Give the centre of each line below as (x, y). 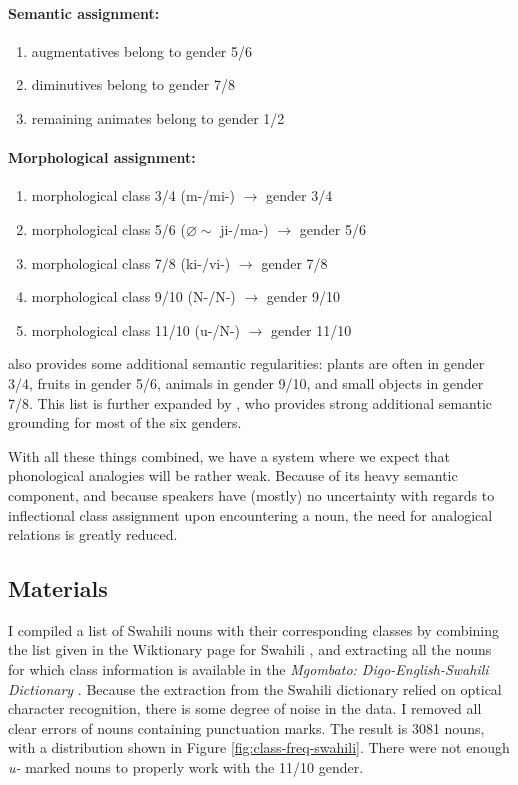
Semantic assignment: (84, 12)
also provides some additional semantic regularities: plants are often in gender (246, 363)
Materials (58, 588)
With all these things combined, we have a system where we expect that (229, 455)
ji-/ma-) (244, 228)
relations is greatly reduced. (93, 534)
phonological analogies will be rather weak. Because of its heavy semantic (233, 475)
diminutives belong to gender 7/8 (133, 84)
